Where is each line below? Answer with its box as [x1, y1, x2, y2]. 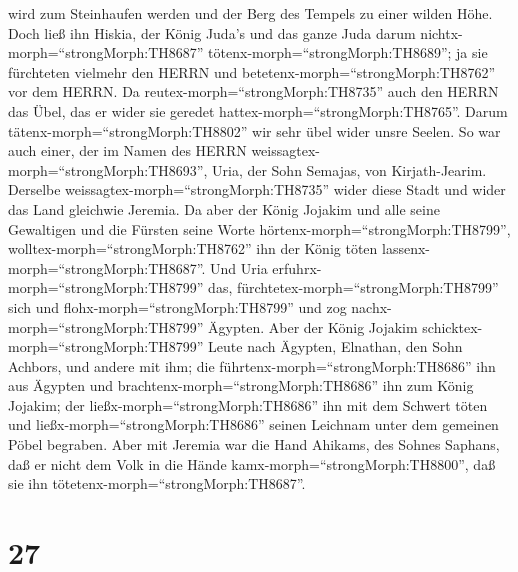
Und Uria [210, 257, 268, 278]
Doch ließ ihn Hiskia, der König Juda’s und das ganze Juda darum [8, 22, 416, 43]
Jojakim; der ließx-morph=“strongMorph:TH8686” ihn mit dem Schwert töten [8, 394, 488, 415]
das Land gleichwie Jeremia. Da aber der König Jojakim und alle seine [8, 198, 440, 219]
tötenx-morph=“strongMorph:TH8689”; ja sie [208, 42, 488, 63]
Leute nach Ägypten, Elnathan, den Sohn [208, 336, 463, 357]
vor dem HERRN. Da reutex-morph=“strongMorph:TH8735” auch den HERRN [8, 81, 499, 102]
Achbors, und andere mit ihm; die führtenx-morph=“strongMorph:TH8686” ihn [8, 355, 496, 376]
